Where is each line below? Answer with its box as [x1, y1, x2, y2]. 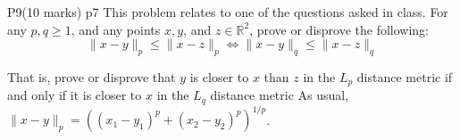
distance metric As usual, [210, 86, 349, 104]
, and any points [71, 20, 161, 38]
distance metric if [356, 67, 453, 86]
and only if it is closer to [7, 86, 142, 104]
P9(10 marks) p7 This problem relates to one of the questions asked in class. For [7, 3, 448, 21]
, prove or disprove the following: [249, 20, 430, 38]
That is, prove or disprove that [7, 67, 176, 86]
